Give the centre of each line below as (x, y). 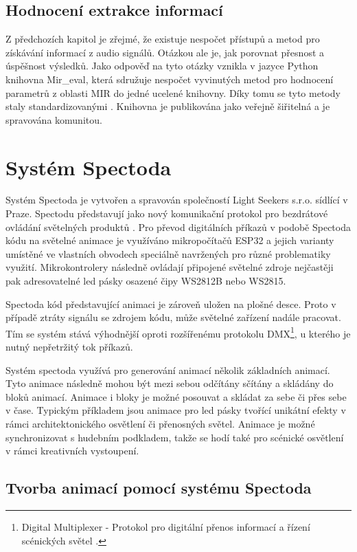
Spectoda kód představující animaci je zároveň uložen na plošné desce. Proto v (171, 303)
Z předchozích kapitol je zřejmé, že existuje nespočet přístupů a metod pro (163, 39)
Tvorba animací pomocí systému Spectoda (159, 488)
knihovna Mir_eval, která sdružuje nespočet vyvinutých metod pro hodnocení (170, 79)
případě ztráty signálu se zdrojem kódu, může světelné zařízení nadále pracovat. (173, 317)
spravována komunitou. (54, 119)
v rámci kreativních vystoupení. (72, 451)
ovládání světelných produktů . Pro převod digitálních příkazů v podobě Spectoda (178, 227)
